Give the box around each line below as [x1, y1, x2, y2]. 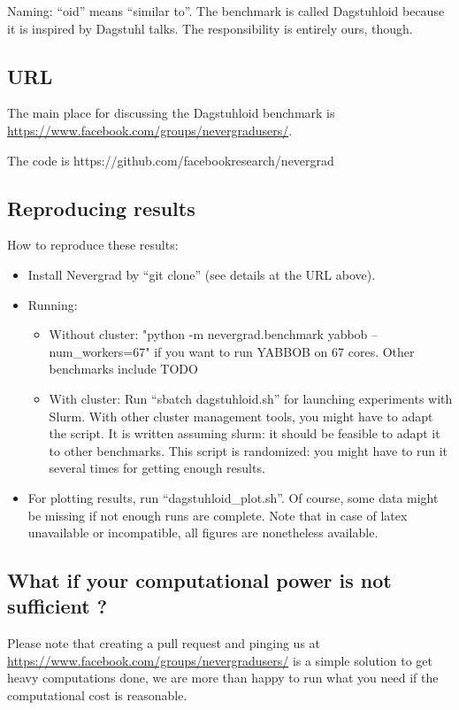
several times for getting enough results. [49, 459, 265, 477]
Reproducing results [7, 194, 195, 221]
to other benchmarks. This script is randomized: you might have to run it [49, 441, 448, 459]
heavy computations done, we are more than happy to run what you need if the [7, 668, 439, 687]
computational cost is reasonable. [7, 686, 187, 705]
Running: [27, 295, 78, 313]
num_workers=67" [49, 342, 150, 360]
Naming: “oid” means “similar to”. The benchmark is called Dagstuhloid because [7, 2, 445, 19]
